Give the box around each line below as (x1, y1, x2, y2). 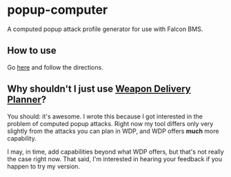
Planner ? (7, 94, 47, 105)
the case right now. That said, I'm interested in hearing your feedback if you (7, 154, 223, 163)
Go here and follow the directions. (7, 63, 103, 71)
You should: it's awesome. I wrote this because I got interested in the (7, 112, 203, 121)
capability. (7, 134, 37, 143)
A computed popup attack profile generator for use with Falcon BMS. (7, 25, 203, 33)
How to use (7, 45, 57, 56)
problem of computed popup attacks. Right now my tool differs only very (7, 119, 214, 127)
